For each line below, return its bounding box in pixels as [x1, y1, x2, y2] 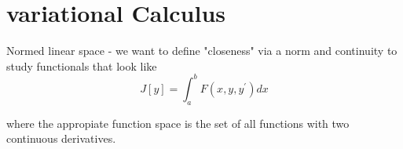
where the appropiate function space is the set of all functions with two [6, 114, 350, 131]
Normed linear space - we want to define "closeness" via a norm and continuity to [6, 42, 398, 59]
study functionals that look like [6, 57, 157, 74]
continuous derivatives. [6, 130, 116, 147]
